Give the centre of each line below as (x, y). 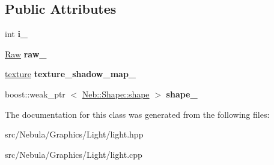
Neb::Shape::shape (116, 94)
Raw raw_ (26, 54)
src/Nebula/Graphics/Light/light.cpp (74, 154)
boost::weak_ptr (35, 94)
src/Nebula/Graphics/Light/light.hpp (74, 134)
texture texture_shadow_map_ (71, 74)
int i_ (17, 34)
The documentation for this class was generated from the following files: (137, 114)
